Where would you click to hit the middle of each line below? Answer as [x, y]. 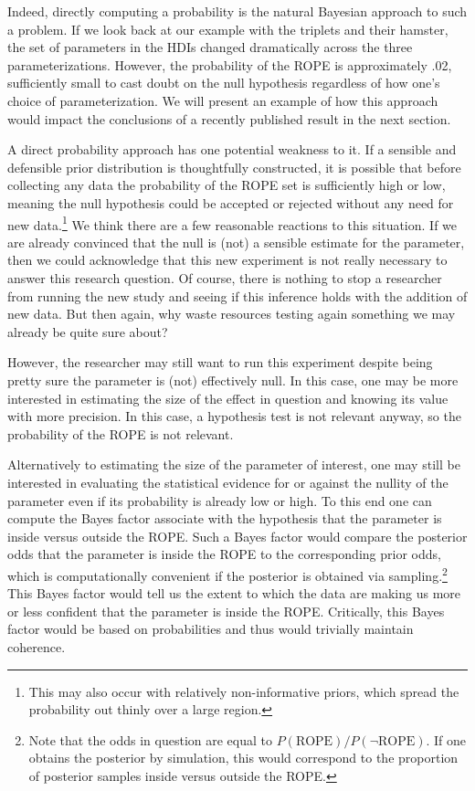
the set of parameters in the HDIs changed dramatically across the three [210, 47]
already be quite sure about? [88, 331]
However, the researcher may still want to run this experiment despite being [220, 362]
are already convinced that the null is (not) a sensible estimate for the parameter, [236, 242]
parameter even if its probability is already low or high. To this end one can [220, 500]
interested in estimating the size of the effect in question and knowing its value [228, 398]
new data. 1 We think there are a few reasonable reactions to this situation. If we [232, 223]
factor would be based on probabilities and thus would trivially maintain [211, 629]
